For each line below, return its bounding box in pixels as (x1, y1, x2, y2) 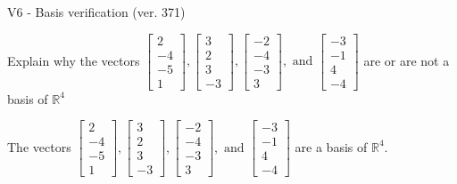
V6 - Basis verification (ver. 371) (7, 3, 186, 20)
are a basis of (295, 137, 368, 156)
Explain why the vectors (7, 51, 140, 69)
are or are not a (363, 51, 450, 69)
